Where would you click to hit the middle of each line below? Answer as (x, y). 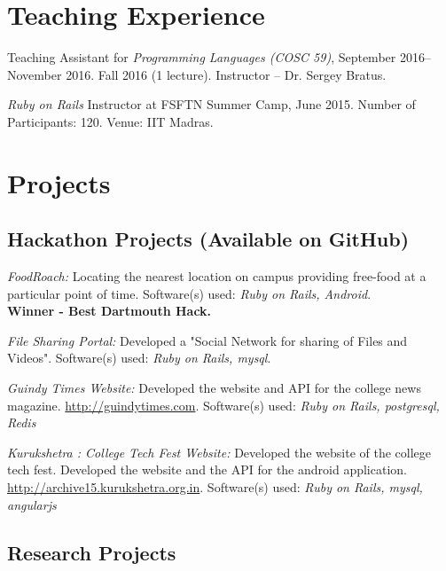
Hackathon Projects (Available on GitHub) (208, 239)
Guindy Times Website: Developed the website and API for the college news (214, 388)
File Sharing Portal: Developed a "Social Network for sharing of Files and (207, 340)
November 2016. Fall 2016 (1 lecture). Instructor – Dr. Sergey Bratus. (197, 74)
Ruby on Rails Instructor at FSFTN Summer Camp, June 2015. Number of (211, 104)
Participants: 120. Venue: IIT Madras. (110, 121)
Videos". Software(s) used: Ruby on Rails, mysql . (139, 358)
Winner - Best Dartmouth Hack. (110, 311)
